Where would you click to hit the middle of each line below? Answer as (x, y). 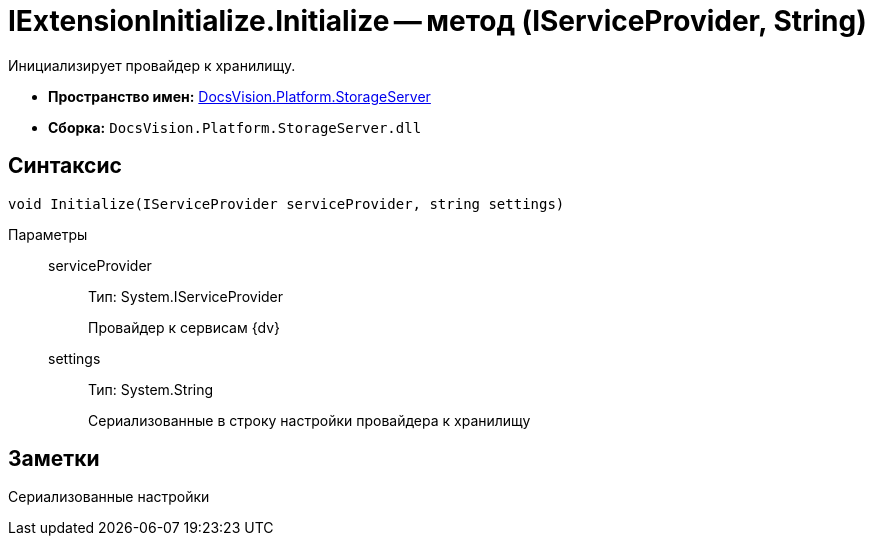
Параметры (48, 234)
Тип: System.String (151, 389)
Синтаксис (65, 166)
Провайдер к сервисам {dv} (184, 327)
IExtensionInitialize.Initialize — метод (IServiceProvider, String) (437, 21)
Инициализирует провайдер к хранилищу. (152, 65)
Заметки (54, 459)
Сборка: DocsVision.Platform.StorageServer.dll (235, 127)
